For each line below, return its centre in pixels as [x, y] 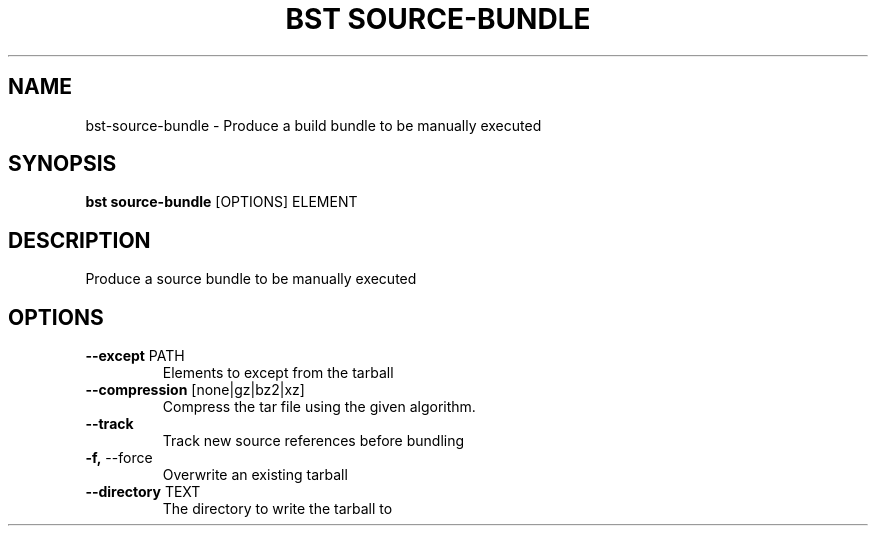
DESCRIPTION [79, 240]
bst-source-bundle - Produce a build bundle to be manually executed [313, 125]
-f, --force [119, 458]
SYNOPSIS [62, 164]
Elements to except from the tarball [278, 373]
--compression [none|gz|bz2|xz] [195, 390]
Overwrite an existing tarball [255, 475]
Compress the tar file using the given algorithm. [319, 407]
